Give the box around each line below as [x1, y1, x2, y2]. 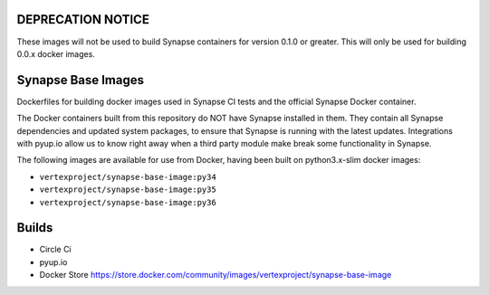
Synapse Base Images [16, 72, 145, 88]
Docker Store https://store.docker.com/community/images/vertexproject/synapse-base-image [39, 270, 392, 281]
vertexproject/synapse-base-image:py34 [39, 172, 216, 182]
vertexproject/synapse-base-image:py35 [39, 185, 216, 195]
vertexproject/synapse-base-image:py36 [39, 197, 216, 207]
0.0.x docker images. [16, 48, 95, 59]
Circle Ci [39, 244, 72, 255]
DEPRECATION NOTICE [16, 12, 149, 27]
